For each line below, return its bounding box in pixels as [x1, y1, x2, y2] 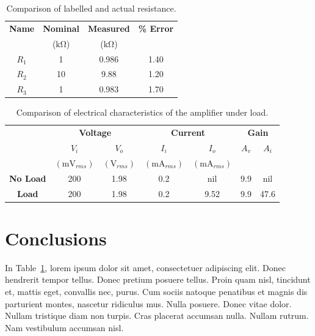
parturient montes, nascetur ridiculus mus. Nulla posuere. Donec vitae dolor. [5, 297, 292, 310]
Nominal [43, 21, 79, 34]
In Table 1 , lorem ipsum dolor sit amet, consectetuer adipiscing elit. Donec [5, 261, 286, 274]
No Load [9, 171, 46, 184]
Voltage [79, 126, 112, 139]
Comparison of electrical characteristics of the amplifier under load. [16, 106, 269, 119]
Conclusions [5, 225, 107, 250]
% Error [138, 21, 174, 34]
